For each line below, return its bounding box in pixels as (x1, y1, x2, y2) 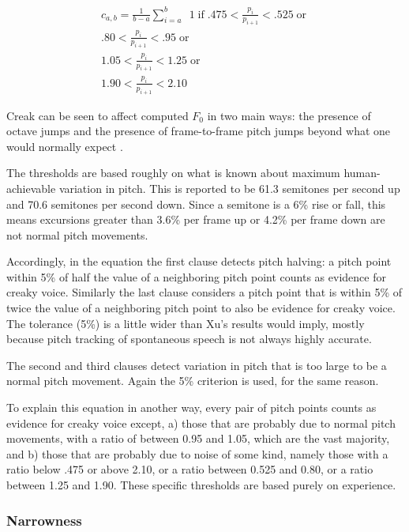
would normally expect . (6, 138, 123, 154)
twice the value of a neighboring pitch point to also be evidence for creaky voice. (6, 300, 396, 316)
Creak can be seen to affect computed (6, 107, 189, 123)
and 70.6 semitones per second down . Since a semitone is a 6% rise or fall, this (6, 195, 386, 212)
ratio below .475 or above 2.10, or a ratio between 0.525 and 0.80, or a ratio (6, 461, 373, 477)
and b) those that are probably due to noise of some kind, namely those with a (6, 445, 388, 462)
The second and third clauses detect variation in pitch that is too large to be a (6, 357, 387, 373)
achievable (6, 179, 56, 196)
